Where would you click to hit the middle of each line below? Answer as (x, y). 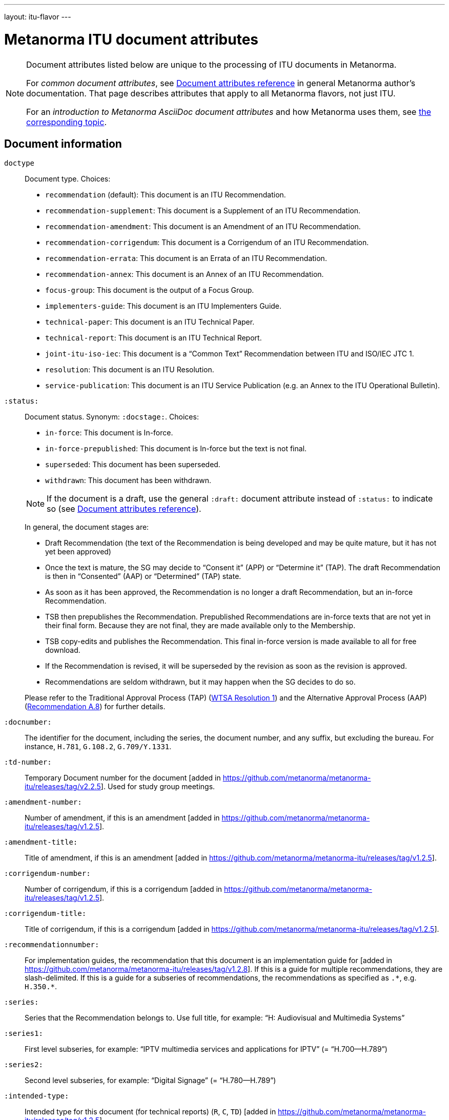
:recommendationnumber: (52, 945)
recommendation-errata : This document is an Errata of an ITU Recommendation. (186, 258)
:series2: (24, 1065)
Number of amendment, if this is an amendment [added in (122, 818)
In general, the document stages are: (87, 527)
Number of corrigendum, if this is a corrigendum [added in (124, 889)
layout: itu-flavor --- (38, 17)
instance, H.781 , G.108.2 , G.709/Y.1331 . (98, 747)
